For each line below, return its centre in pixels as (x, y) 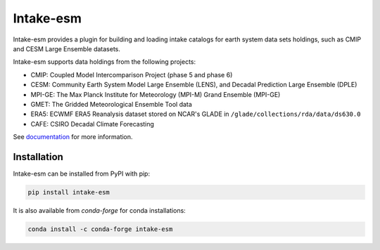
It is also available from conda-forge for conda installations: (99, 210)
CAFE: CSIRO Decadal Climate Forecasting (93, 124)
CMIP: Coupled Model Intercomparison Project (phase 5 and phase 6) (132, 74)
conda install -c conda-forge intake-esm (100, 229)
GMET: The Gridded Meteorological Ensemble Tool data (112, 104)
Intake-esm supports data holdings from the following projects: (104, 62)
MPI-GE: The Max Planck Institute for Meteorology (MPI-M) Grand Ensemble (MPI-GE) (156, 94)
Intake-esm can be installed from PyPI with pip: (82, 173)
